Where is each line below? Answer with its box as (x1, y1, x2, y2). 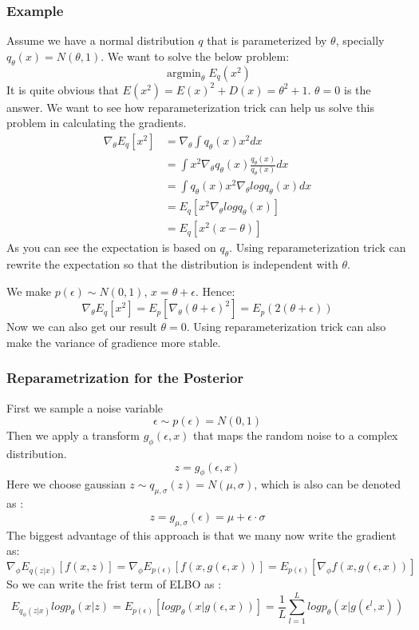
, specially (335, 32, 385, 49)
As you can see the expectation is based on (6, 239, 216, 256)
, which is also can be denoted (254, 476, 401, 492)
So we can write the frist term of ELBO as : (6, 575, 222, 592)
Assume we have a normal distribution (6, 32, 195, 49)
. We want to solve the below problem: (101, 47, 290, 64)
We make (6, 282, 51, 299)
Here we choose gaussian (6, 476, 126, 492)
